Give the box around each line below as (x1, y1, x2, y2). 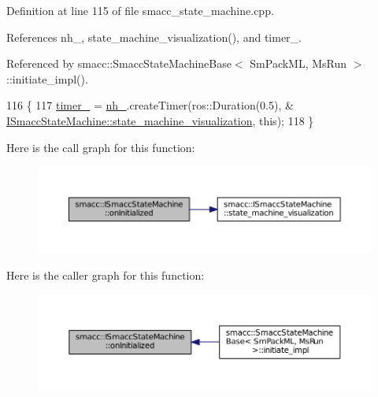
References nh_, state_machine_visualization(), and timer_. (6, 28, 302, 45)
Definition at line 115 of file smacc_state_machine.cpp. (6, 2, 274, 18)
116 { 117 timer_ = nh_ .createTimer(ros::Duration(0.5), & (6, 97, 294, 113)
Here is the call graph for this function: (6, 139, 195, 155)
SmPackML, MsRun (250, 55, 347, 72)
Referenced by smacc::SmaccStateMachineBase (6, 55, 232, 72)
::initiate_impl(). (6, 70, 88, 87)
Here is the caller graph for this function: (6, 266, 205, 283)
